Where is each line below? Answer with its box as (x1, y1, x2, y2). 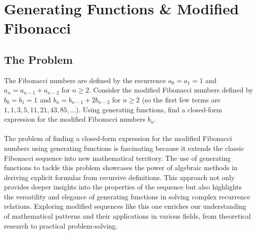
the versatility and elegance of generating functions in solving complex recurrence (4, 191, 251, 201)
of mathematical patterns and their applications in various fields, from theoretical (4, 211, 251, 221)
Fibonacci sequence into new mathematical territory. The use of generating (4, 152, 231, 163)
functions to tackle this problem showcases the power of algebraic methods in (4, 162, 238, 173)
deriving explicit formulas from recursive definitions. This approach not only (4, 172, 235, 182)
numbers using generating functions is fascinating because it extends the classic (4, 142, 244, 153)
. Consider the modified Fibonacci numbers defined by (89, 85, 253, 95)
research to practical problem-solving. (4, 220, 118, 231)
